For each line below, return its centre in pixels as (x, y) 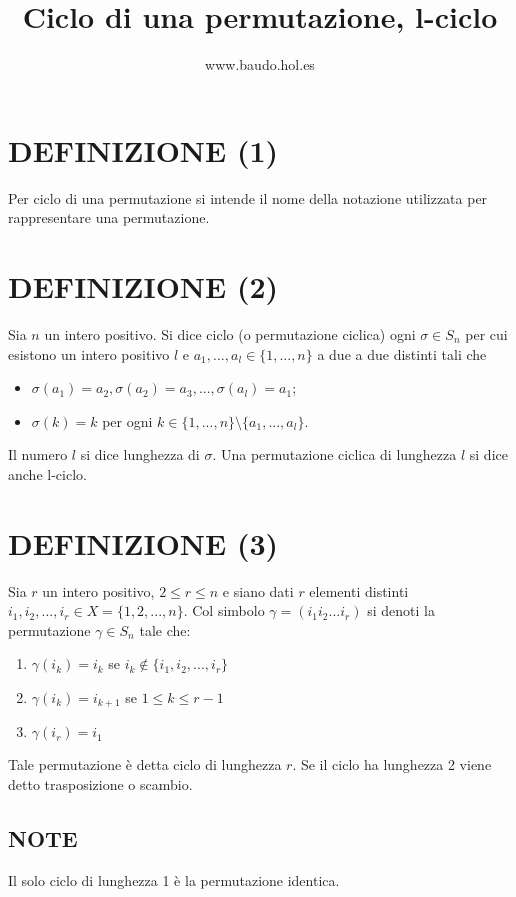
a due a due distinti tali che (402, 353)
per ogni (127, 420)
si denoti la (401, 610)
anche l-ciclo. (47, 473)
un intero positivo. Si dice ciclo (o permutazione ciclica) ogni (230, 333)
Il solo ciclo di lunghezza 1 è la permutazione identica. (174, 879)
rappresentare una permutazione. (109, 217)
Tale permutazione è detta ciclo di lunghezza (145, 764)
